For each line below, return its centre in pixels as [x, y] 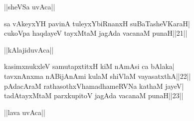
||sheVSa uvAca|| [30, 6]
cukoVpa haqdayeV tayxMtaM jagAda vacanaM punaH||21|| [96, 33]
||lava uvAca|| [25, 112]
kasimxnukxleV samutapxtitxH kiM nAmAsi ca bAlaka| [89, 66]
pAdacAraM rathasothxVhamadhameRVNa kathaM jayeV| [94, 86]
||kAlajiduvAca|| [29, 49]
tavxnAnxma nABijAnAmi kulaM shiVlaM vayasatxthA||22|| [97, 76]
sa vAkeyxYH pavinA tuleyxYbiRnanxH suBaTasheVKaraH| [97, 23]
